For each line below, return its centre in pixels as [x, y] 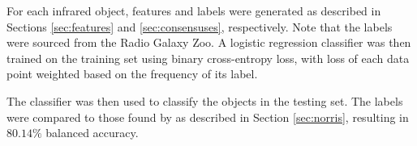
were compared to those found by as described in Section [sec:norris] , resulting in [208, 117]
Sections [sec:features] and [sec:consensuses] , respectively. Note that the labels [200, 26]
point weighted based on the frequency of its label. [132, 74]
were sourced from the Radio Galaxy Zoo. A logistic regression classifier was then [209, 42]
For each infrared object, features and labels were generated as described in [194, 10]
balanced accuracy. [92, 133]
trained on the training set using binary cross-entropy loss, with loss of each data [208, 58]
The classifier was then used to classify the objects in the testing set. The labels [205, 100]
